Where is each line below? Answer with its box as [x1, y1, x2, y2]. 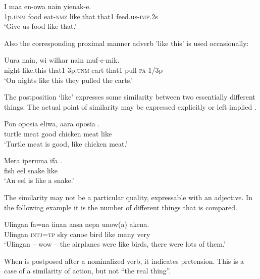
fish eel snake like [4, 165, 58, 175]
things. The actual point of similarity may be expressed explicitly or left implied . [4, 101, 256, 112]
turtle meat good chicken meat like [4, 128, 112, 138]
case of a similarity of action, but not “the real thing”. [4, 265, 171, 276]
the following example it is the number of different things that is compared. [4, 202, 237, 212]
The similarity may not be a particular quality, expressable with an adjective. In [4, 192, 252, 202]
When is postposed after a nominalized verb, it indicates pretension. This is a [4, 255, 244, 266]
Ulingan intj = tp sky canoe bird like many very [4, 228, 150, 239]
